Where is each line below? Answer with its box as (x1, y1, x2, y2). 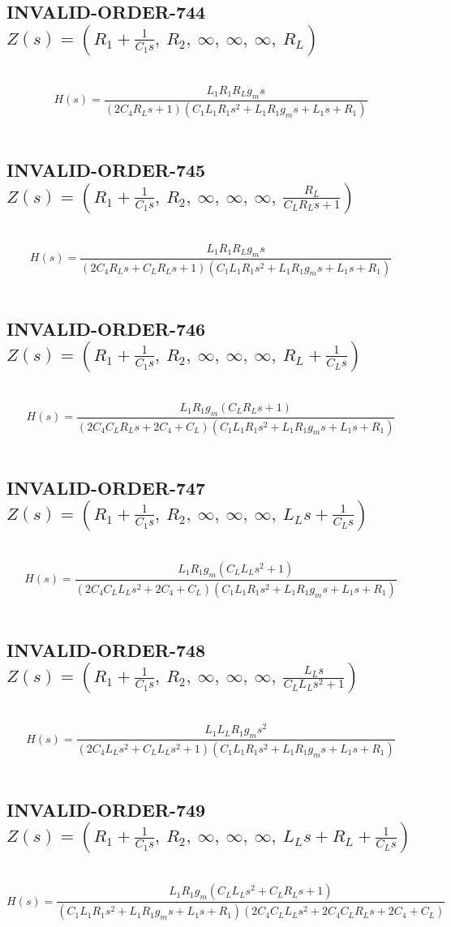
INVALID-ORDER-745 (6, 157, 206, 182)
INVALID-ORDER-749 (6, 796, 206, 822)
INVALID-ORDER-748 (6, 637, 206, 662)
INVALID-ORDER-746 (6, 315, 206, 341)
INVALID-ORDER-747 (6, 474, 206, 500)
